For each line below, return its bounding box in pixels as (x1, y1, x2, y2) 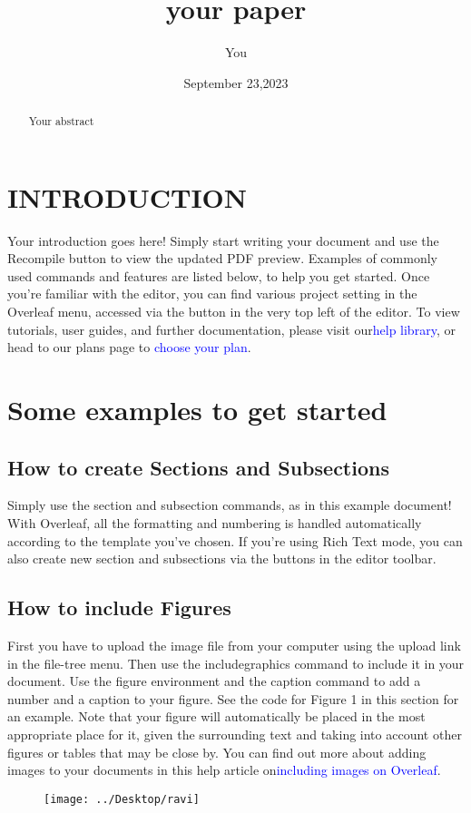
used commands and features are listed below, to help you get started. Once (7, 266, 430, 285)
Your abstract (28, 113, 94, 129)
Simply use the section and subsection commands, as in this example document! (7, 495, 452, 514)
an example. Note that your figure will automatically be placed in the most (7, 707, 426, 726)
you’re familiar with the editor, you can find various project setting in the (7, 284, 417, 303)
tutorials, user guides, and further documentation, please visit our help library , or (7, 319, 456, 338)
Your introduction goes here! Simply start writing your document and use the (7, 230, 439, 250)
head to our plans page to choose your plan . (7, 338, 251, 357)
